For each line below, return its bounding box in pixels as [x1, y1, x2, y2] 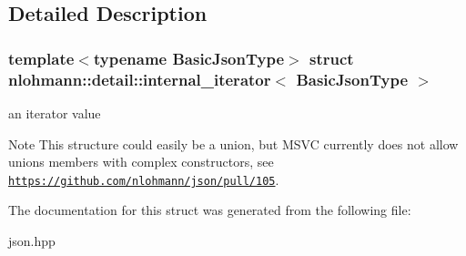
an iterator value [8, 103, 101, 122]
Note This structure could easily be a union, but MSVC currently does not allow [8, 134, 459, 153]
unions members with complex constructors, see [8, 152, 274, 171]
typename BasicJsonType [93, 46, 285, 69]
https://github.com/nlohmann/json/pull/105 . [8, 169, 279, 189]
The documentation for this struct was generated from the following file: [8, 200, 411, 220]
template [8, 46, 75, 69]
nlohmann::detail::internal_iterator [8, 67, 271, 90]
